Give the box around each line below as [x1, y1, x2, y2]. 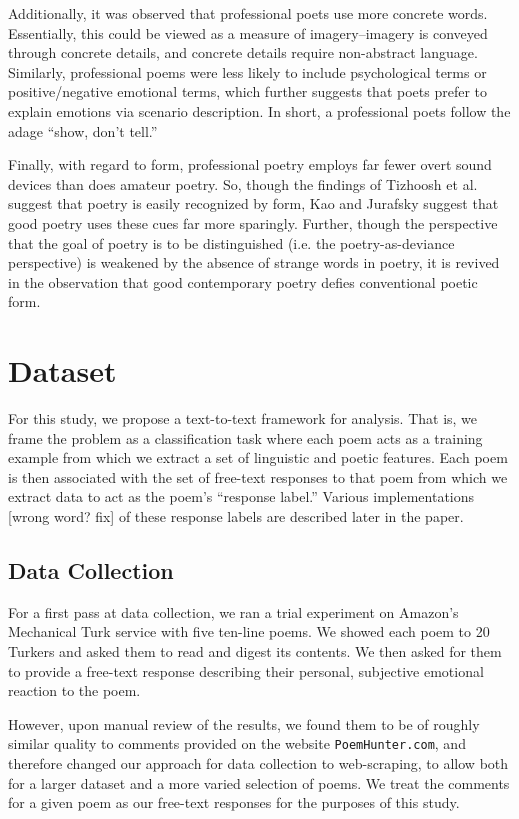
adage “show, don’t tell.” [8, 120, 158, 141]
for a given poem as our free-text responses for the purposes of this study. [8, 792, 460, 813]
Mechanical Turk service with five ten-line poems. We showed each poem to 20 [8, 621, 490, 642]
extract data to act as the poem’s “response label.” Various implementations [8, 486, 475, 507]
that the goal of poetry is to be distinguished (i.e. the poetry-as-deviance [8, 232, 455, 253]
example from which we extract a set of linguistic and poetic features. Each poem [8, 447, 508, 468]
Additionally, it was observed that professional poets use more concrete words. [8, 3, 488, 23]
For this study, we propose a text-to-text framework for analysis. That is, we [8, 408, 478, 429]
